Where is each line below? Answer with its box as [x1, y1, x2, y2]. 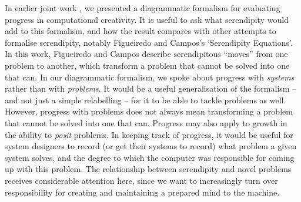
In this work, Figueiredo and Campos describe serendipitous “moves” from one [5, 48, 288, 60]
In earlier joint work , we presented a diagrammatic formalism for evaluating [5, 2, 280, 14]
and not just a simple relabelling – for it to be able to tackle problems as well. [5, 93, 286, 106]
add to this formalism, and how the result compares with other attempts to [5, 25, 276, 37]
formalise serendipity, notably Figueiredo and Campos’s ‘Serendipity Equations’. [5, 36, 293, 48]
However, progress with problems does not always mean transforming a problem [5, 105, 293, 117]
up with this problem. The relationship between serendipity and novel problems [5, 163, 292, 175]
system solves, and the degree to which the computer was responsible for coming [5, 151, 295, 163]
